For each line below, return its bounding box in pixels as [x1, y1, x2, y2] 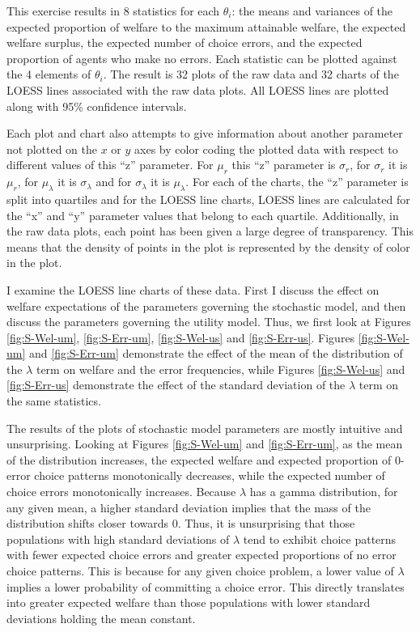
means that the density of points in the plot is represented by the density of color [6, 238, 410, 255]
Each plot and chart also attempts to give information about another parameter [6, 125, 403, 142]
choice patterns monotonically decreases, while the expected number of [34, 467, 385, 484]
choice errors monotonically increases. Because [6, 483, 236, 500]
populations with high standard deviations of [6, 530, 230, 547]
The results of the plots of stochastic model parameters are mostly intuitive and [6, 419, 403, 436]
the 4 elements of [6, 66, 91, 83]
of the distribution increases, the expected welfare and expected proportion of [6, 451, 392, 468]
